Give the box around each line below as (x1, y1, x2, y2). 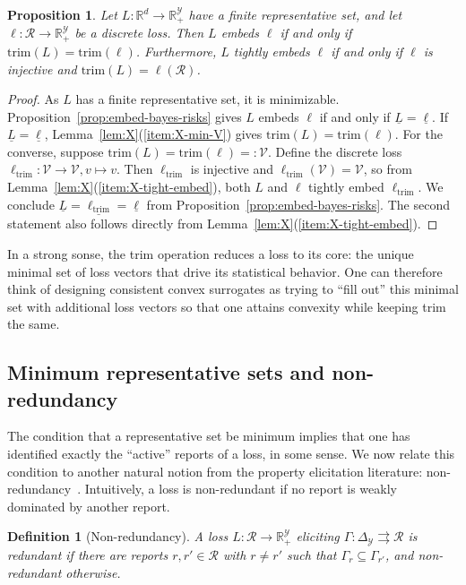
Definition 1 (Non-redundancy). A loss (7, 527, 229, 546)
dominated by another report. (7, 496, 170, 515)
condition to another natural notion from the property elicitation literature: (7, 461, 423, 480)
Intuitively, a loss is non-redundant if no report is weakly (84, 479, 397, 498)
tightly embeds (233, 41, 310, 60)
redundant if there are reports (7, 545, 168, 563)
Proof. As (7, 90, 59, 108)
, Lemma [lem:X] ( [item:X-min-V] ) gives (44, 125, 263, 143)
